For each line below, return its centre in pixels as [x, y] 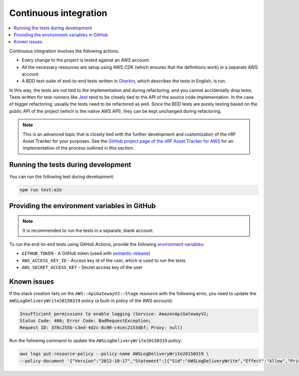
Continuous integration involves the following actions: [64, 51]
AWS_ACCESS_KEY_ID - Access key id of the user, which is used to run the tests [104, 260]
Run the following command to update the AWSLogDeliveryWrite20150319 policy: [96, 341]
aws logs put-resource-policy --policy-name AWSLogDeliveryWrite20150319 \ [114, 354]
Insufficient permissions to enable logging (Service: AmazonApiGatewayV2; [114, 314]
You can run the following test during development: [62, 177]
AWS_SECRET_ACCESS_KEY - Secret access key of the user [82, 267]
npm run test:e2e [41, 190]
